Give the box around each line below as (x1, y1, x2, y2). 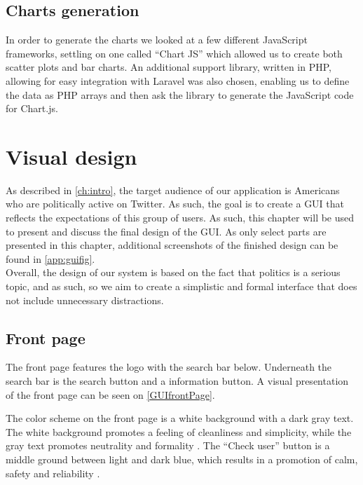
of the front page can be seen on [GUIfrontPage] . (6, 387, 215, 402)
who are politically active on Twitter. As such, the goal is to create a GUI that (6, 196, 345, 211)
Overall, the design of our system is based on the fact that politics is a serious (6, 265, 341, 280)
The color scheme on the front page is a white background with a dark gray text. (6, 411, 354, 425)
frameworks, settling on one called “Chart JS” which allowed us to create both (6, 46, 343, 60)
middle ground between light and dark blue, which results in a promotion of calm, (6, 452, 358, 466)
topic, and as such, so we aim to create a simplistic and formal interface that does (6, 279, 357, 294)
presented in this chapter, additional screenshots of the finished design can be (6, 238, 338, 252)
